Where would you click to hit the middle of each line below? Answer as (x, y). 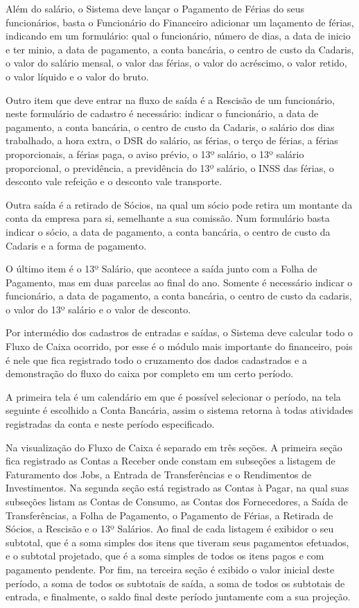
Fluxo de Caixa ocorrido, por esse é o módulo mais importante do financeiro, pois (179, 346)
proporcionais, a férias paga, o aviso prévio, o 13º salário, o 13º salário (155, 154)
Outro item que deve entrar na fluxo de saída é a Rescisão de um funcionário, (170, 99)
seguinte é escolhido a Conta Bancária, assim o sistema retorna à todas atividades (179, 410)
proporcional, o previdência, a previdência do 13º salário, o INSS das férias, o (170, 167)
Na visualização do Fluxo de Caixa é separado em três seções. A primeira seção (174, 447)
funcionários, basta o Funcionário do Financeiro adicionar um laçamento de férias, (180, 22)
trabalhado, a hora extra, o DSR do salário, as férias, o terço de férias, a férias (172, 140)
